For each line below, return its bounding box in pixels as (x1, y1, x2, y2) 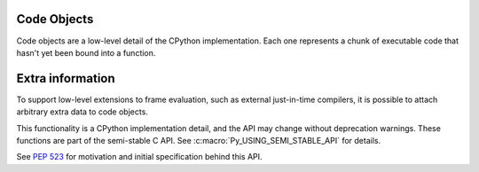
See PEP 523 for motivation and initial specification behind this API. (16, 152, 263, 162)
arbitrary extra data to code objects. (16, 106, 148, 117)
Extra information (16, 71, 115, 86)
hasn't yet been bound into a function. (16, 47, 156, 58)
